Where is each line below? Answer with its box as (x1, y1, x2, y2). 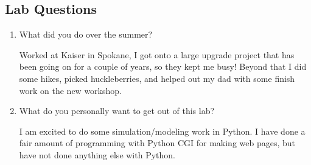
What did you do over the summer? (19, 28, 153, 41)
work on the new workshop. (19, 84, 122, 96)
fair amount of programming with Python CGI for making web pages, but (19, 136, 296, 149)
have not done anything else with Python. (19, 148, 175, 161)
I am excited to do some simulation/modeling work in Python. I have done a (19, 124, 306, 137)
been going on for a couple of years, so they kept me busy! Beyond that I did (19, 60, 307, 73)
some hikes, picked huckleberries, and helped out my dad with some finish (19, 72, 295, 84)
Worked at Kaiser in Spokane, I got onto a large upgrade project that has (19, 48, 295, 61)
